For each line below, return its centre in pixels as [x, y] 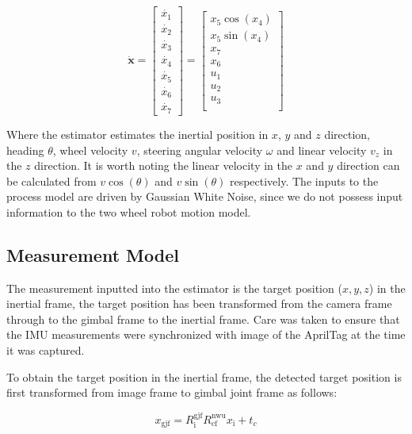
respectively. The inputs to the [304, 181]
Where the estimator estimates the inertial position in [137, 134]
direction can [368, 165]
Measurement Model [93, 254]
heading [25, 150]
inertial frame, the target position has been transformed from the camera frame [199, 303]
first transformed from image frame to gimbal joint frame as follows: [172, 392]
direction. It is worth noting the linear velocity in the [163, 165]
